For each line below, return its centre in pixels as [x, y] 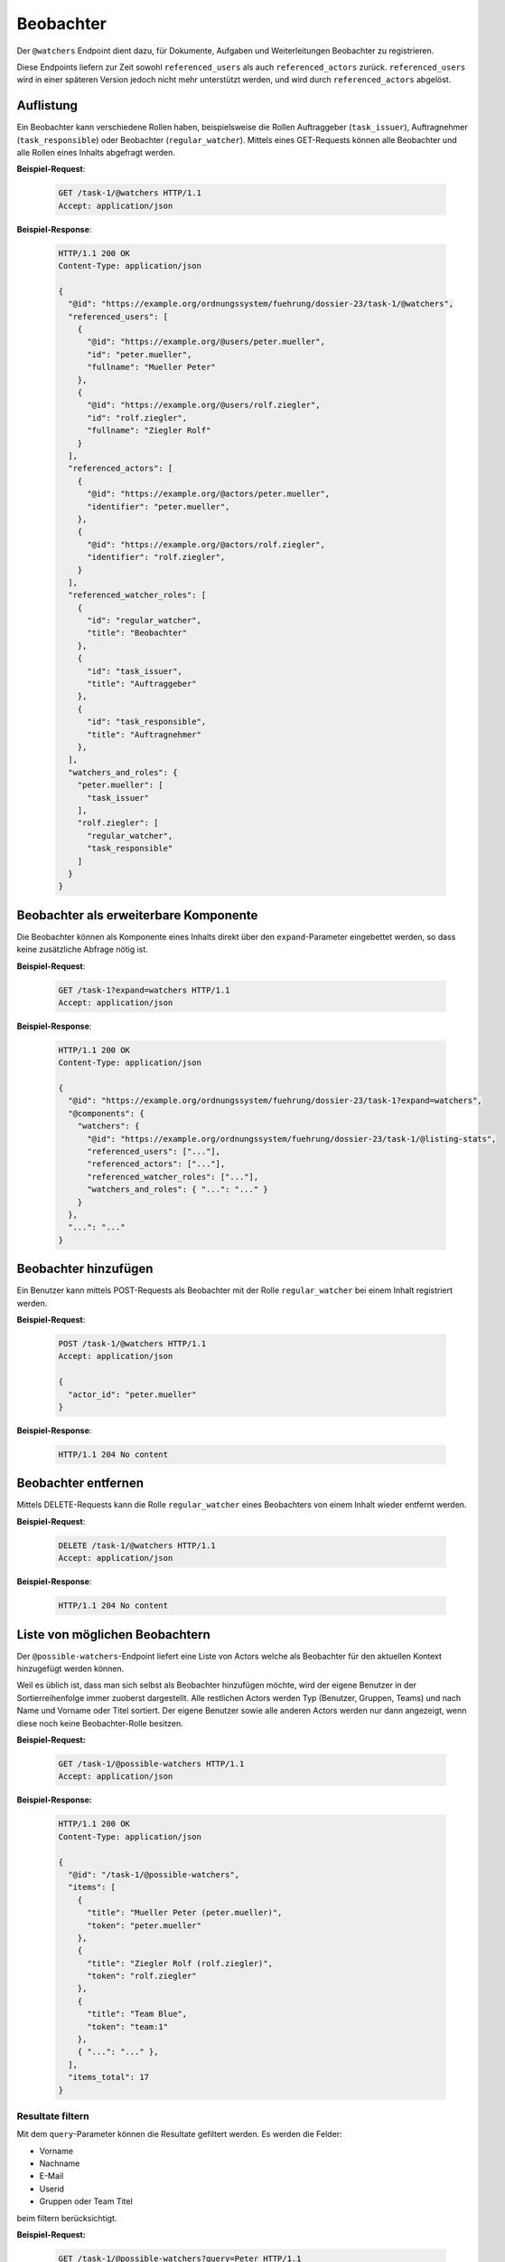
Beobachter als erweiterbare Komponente [137, 915]
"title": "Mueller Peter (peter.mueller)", [185, 1913]
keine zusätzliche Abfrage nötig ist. [82, 949]
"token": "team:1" [128, 2026]
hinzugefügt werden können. [70, 1668]
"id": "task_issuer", [135, 671]
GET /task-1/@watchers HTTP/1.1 [130, 193]
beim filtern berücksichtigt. [67, 2218]
